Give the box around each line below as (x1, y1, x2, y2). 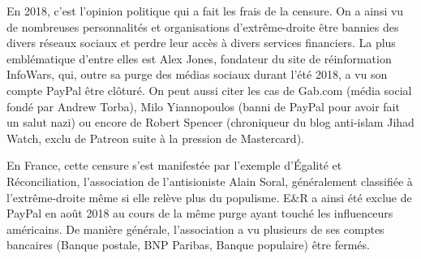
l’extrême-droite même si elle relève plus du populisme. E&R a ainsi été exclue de (6, 188, 412, 205)
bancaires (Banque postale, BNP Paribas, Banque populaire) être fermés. (6, 236, 370, 253)
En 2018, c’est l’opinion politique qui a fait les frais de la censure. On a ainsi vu (6, 2, 404, 19)
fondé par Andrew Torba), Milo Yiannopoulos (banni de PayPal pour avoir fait (6, 97, 400, 114)
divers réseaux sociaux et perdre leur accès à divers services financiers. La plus (6, 34, 396, 51)
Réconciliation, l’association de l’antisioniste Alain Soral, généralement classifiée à (6, 172, 413, 189)
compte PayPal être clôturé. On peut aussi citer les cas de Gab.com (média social (6, 81, 412, 98)
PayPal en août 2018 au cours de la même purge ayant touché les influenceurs (6, 205, 393, 222)
